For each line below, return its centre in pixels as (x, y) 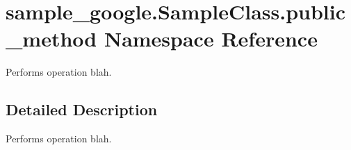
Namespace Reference (211, 39)
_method (51, 39)
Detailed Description (82, 109)
